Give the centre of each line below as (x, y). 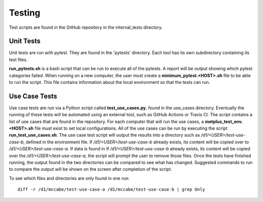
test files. (18, 60)
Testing (25, 13)
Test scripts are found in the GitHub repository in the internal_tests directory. (86, 27)
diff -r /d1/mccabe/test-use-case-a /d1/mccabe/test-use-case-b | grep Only (112, 190)
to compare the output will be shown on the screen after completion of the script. (91, 169)
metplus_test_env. (224, 121)
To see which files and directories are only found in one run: (69, 178)
